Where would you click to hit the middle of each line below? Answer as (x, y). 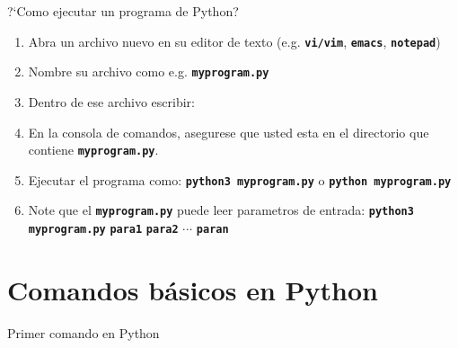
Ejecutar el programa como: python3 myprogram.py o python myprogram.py (240, 179)
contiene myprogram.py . (93, 150)
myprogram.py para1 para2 (103, 230)
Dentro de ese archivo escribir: (112, 101)
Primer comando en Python (84, 332)
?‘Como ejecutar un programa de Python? (123, 11)
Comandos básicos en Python (193, 289)
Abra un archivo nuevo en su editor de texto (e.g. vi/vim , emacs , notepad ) (234, 41)
